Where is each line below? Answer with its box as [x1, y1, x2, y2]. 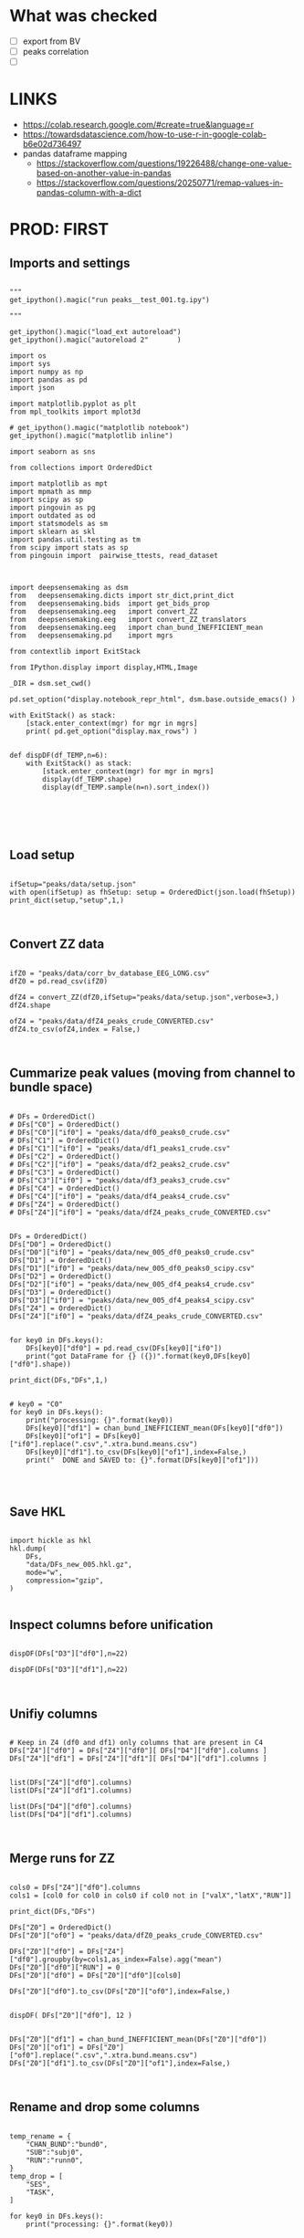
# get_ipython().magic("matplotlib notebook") [9, 424, 190, 433]
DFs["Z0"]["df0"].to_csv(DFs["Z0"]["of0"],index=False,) [9, 1987, 231, 1996]
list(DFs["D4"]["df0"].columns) [9, 1802, 132, 1811]
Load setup [9, 847, 75, 863]
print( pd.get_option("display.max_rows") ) [26, 727, 198, 736]
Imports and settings [9, 255, 131, 270]
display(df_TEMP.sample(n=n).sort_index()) [42, 783, 210, 793]
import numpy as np [9, 367, 84, 377]
